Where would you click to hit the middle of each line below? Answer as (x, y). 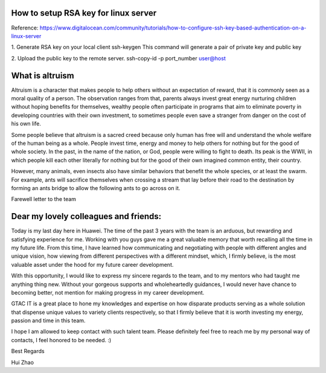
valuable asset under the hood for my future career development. (92, 264)
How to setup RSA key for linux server (84, 13)
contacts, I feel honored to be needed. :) (61, 340)
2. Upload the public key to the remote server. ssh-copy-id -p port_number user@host (118, 58)
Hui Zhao (23, 362)
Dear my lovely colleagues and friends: (86, 216)
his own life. (26, 124)
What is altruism (43, 75)
